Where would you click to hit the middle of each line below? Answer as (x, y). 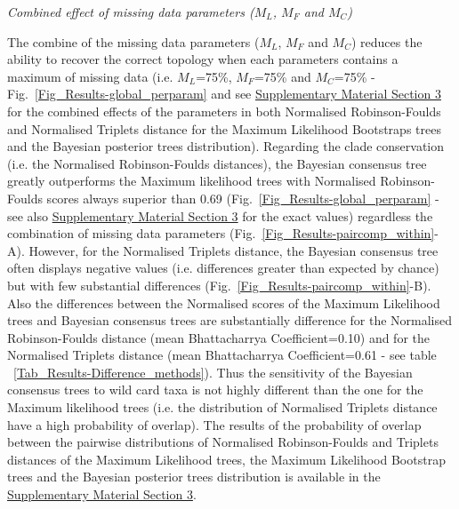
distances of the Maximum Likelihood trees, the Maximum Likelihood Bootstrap (226, 459)
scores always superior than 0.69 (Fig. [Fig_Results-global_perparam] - (243, 198)
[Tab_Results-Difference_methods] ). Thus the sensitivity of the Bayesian (213, 372)
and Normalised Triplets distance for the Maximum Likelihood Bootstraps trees (224, 128)
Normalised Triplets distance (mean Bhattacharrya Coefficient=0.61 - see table (222, 355)
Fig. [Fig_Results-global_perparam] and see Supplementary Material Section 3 (224, 94)
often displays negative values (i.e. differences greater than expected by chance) (223, 268)
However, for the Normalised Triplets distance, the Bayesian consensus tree (234, 250)
